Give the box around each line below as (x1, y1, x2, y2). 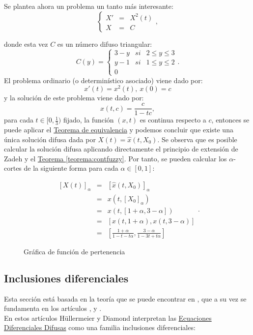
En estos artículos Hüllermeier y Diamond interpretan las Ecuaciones (4, 312, 212, 323)
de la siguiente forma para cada (24, 163, 118, 173)
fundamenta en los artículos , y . (4, 303, 102, 313)
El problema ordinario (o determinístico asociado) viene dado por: (4, 75, 203, 85)
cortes (4, 163, 22, 173)
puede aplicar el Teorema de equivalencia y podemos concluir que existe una (4, 124, 233, 134)
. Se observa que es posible (157, 134, 237, 144)
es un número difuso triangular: (57, 38, 152, 49)
